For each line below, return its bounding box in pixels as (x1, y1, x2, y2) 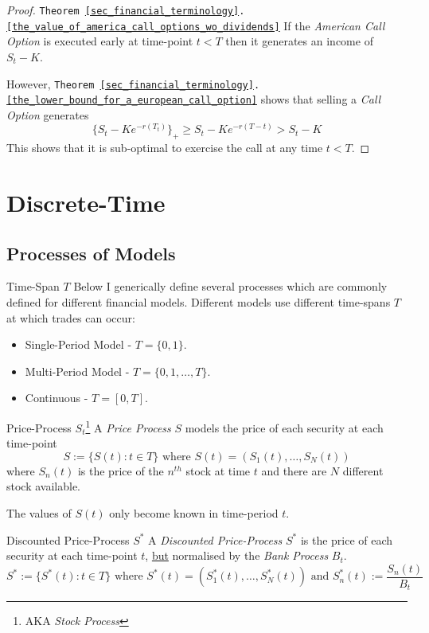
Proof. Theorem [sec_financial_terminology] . (6, 2, 245, 18)
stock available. (6, 478, 81, 494)
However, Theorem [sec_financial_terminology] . (6, 75, 260, 92)
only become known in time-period (109, 504, 279, 521)
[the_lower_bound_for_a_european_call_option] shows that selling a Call (6, 91, 381, 107)
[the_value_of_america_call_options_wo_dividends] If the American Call (6, 17, 385, 33)
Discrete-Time (6, 186, 166, 218)
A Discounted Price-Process (148, 531, 283, 548)
